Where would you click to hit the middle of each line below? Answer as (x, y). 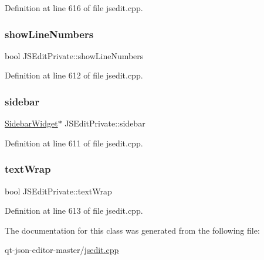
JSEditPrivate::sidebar (105, 123)
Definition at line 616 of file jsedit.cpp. (74, 8)
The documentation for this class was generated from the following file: (132, 230)
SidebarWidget (31, 123)
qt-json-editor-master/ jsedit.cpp (62, 250)
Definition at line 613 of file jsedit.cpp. (74, 211)
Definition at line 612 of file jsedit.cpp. (74, 75)
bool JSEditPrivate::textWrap (58, 191)
